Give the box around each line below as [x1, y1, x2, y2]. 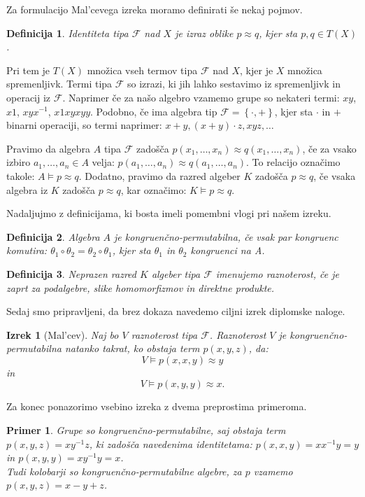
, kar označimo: [120, 182, 187, 197]
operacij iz [6, 90, 51, 104]
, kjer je [240, 62, 273, 77]
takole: [6, 168, 35, 183]
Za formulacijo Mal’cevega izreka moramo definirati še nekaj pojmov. [6, 2, 303, 16]
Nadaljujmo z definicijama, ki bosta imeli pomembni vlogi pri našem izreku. [6, 206, 331, 220]
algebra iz [6, 182, 48, 197]
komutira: [6, 243, 48, 258]
